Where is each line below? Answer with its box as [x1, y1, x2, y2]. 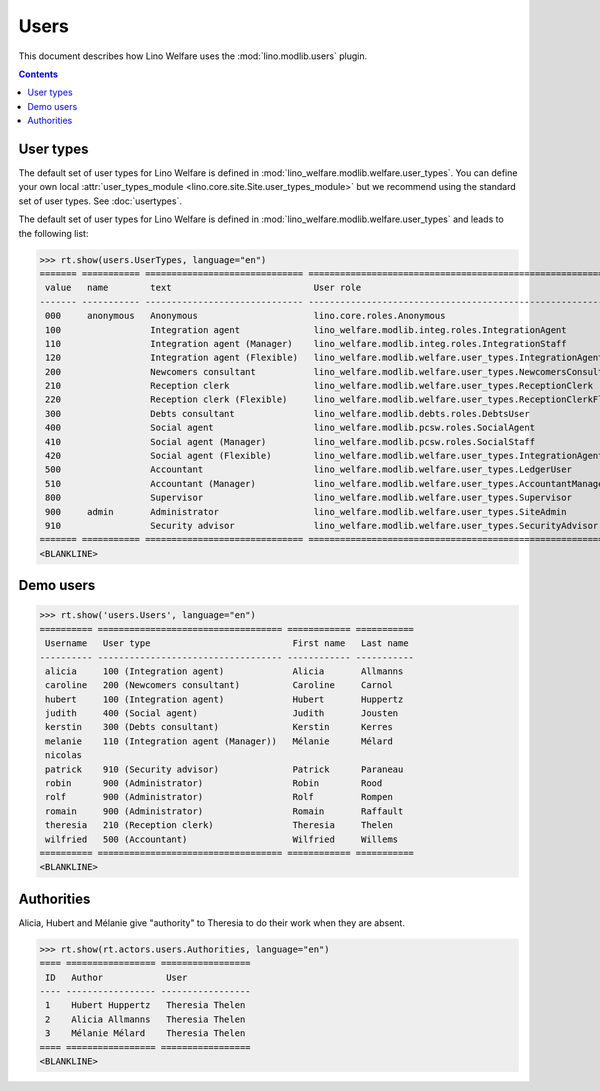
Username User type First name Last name [45, 638, 409, 649]
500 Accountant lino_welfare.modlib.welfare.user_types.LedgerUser [45, 464, 572, 475]
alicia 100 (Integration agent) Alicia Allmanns [45, 665, 404, 677]
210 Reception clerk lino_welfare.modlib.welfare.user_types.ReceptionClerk [45, 380, 594, 392]
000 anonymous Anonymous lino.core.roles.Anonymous [45, 310, 446, 322]
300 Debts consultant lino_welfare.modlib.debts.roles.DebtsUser [45, 408, 530, 419]
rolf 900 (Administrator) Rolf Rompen [45, 791, 394, 803]
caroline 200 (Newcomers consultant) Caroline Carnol [45, 680, 394, 691]
